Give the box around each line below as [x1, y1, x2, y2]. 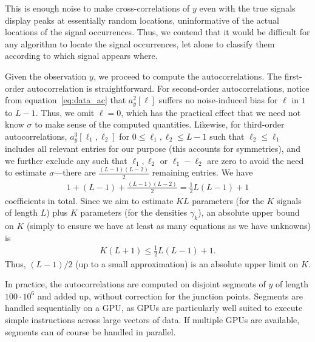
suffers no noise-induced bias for [158, 94, 278, 106]
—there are [54, 166, 96, 179]
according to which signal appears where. [5, 49, 158, 62]
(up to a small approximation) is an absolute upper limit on [75, 257, 299, 270]
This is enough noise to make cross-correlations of [5, 2, 190, 14]
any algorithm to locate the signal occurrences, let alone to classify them [5, 37, 275, 50]
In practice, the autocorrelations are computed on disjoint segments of [5, 278, 266, 290]
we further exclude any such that [5, 154, 127, 166]
